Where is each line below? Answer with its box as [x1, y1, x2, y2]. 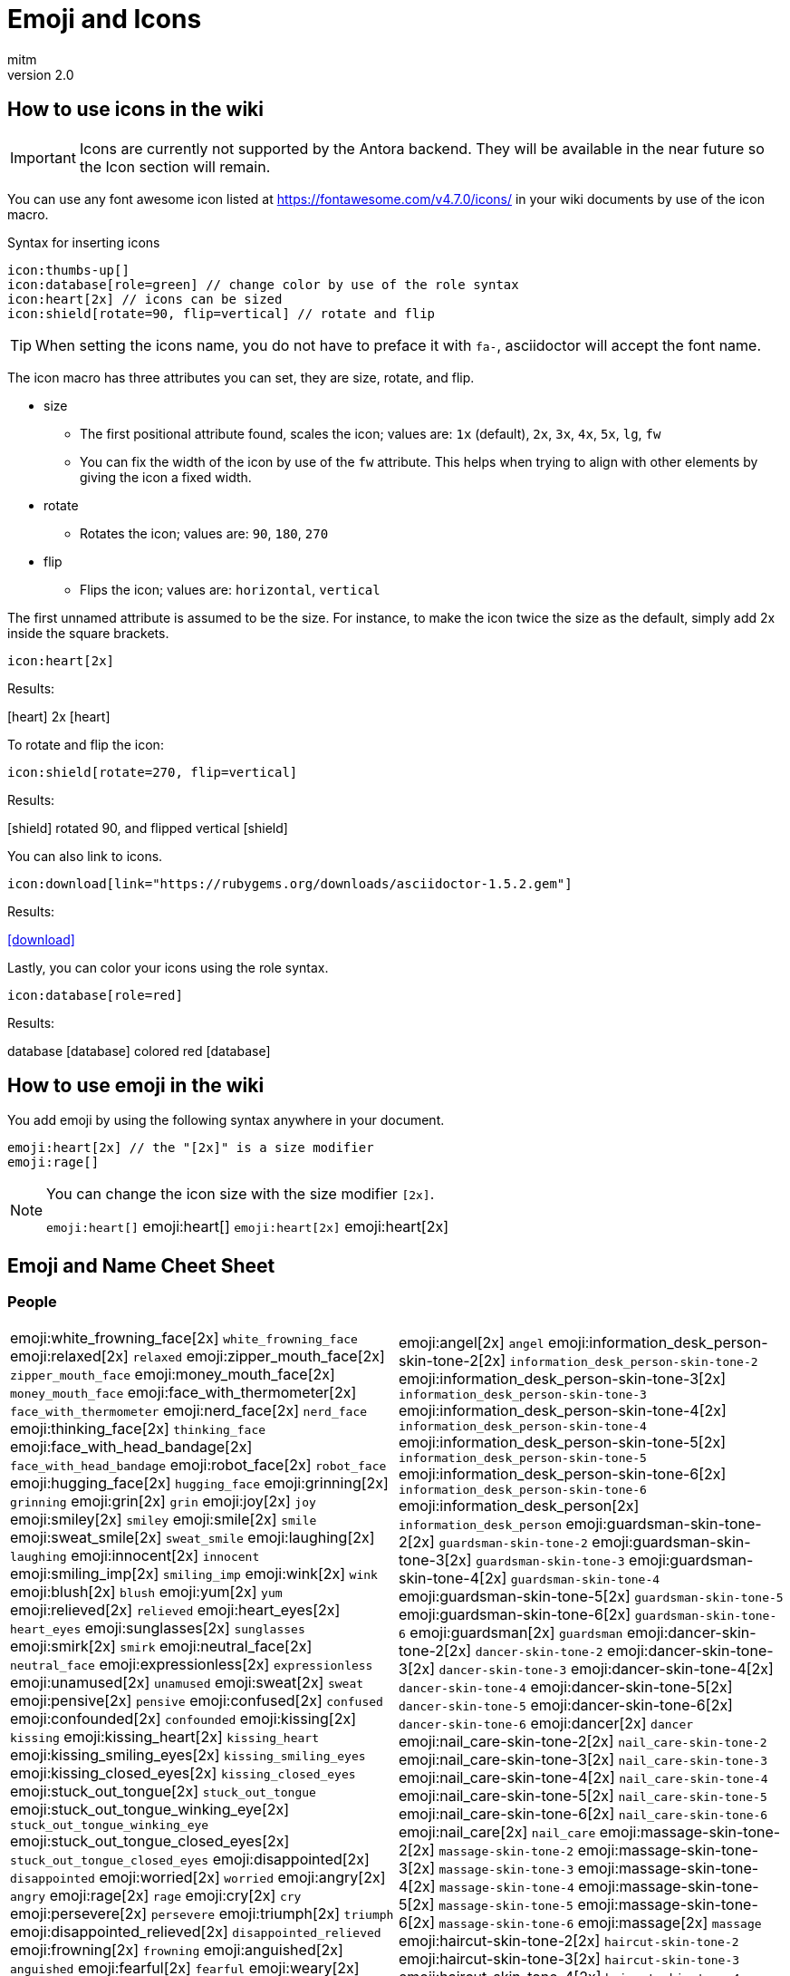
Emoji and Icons [7, 4, 202, 34]
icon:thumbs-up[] [7, 262, 130, 277]
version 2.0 [7, 66, 74, 82]
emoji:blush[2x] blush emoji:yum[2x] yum [10, 1582, 283, 1601]
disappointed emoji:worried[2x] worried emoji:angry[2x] [10, 1867, 386, 1886]
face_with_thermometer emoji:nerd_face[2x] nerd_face [10, 1400, 368, 1419]
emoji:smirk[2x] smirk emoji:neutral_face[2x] [10, 1636, 313, 1655]
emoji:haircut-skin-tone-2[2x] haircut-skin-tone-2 [399, 1931, 739, 1950]
